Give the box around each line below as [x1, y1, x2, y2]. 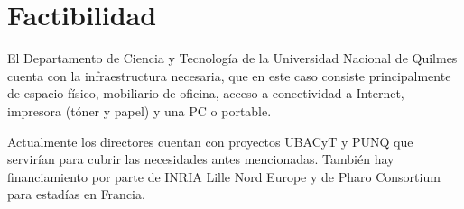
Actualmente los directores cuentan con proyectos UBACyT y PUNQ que [7, 132, 413, 150]
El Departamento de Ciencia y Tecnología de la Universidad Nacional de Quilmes [7, 49, 458, 68]
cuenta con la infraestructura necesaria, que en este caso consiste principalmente [7, 66, 451, 85]
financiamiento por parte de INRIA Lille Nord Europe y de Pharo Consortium [7, 167, 441, 186]
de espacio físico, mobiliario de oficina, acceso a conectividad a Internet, [7, 84, 404, 103]
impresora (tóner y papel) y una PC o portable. [7, 101, 272, 120]
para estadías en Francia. [7, 185, 145, 204]
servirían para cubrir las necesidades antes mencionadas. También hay [7, 150, 394, 168]
